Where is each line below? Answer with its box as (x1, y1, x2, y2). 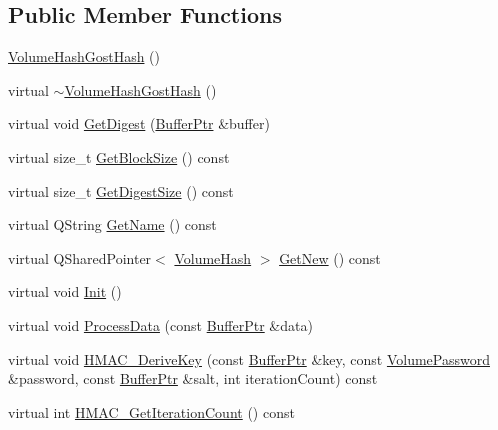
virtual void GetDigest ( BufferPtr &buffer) (8, 113, 270, 134)
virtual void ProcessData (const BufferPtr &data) (8, 314, 313, 335)
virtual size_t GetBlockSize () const (8, 146, 230, 167)
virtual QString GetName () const (8, 214, 217, 235)
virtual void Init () (8, 281, 122, 302)
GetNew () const (279, 247, 381, 268)
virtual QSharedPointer (8, 247, 152, 268)
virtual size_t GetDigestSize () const (8, 180, 234, 201)
